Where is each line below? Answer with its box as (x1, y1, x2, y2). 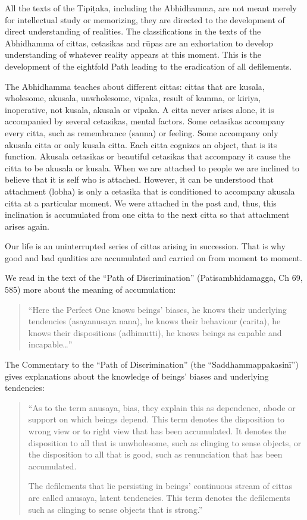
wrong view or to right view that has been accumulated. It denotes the (28, 425, 287, 437)
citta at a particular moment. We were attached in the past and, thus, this (5, 196, 277, 209)
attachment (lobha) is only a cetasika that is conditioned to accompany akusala (5, 184, 295, 197)
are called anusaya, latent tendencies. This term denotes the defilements (28, 491, 290, 503)
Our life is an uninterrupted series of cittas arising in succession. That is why (5, 240, 286, 252)
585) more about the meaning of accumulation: (5, 283, 176, 296)
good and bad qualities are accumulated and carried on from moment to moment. (5, 251, 302, 264)
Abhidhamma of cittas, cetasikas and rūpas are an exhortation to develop (5, 36, 273, 49)
